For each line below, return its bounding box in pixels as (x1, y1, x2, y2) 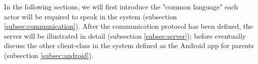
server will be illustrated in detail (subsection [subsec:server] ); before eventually (4, 30, 246, 41)
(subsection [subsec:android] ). (4, 50, 94, 60)
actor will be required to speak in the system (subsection (4, 11, 177, 21)
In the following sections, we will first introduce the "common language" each (4, 1, 238, 11)
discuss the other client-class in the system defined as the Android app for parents (4, 40, 254, 51)
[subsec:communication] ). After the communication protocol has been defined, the (4, 21, 253, 31)
